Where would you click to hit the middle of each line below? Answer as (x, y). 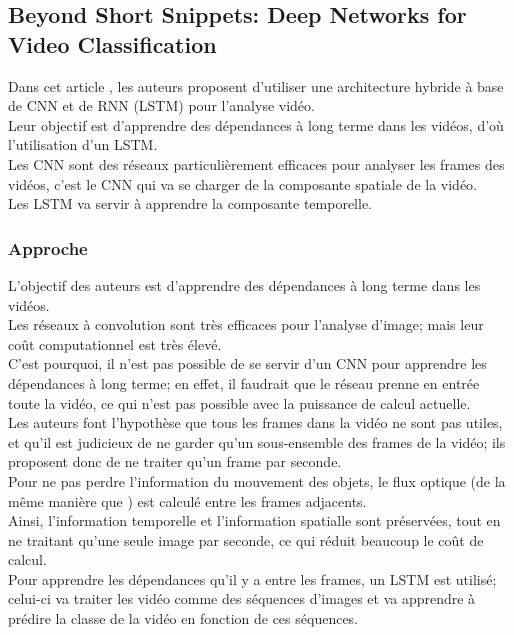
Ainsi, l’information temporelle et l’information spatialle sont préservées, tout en (254, 520)
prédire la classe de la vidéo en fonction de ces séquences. (183, 618)
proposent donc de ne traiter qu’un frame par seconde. (175, 461)
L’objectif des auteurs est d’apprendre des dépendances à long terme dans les (244, 284)
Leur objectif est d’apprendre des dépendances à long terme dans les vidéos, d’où (256, 124)
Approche (48, 247)
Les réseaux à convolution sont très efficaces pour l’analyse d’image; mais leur (246, 324)
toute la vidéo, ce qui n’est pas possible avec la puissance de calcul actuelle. (239, 402)
